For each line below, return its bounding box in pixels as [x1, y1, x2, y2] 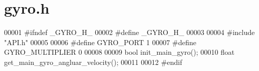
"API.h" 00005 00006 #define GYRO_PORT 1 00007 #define [4, 37, 197, 47]
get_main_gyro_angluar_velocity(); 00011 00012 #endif [4, 56, 182, 67]
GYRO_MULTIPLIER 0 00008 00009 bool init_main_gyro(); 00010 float [4, 47, 235, 57]
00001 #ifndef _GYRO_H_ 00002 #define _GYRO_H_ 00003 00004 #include [4, 27, 255, 38]
